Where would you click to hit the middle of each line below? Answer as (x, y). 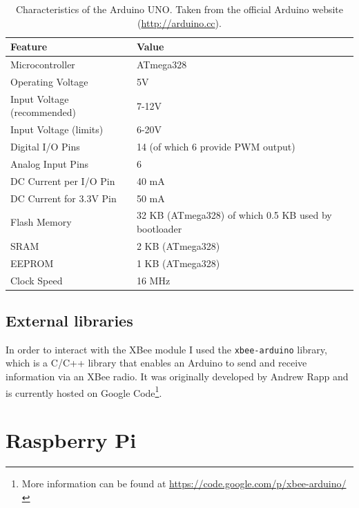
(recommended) (43, 112)
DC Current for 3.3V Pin (64, 198)
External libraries (69, 320)
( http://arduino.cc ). (179, 22)
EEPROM (32, 263)
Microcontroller (43, 65)
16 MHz (153, 280)
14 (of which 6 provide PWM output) (216, 146)
